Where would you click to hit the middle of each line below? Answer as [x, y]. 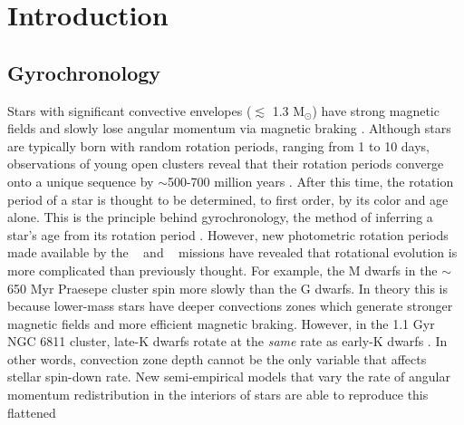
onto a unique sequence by [81, 181]
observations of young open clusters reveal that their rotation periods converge [226, 164]
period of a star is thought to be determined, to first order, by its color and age [228, 199]
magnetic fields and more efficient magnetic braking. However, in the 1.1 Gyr [221, 323]
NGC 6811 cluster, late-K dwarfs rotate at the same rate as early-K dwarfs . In [227, 341]
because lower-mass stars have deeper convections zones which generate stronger [230, 306]
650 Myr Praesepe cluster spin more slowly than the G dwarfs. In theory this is [227, 288]
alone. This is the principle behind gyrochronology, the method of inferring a [220, 217]
